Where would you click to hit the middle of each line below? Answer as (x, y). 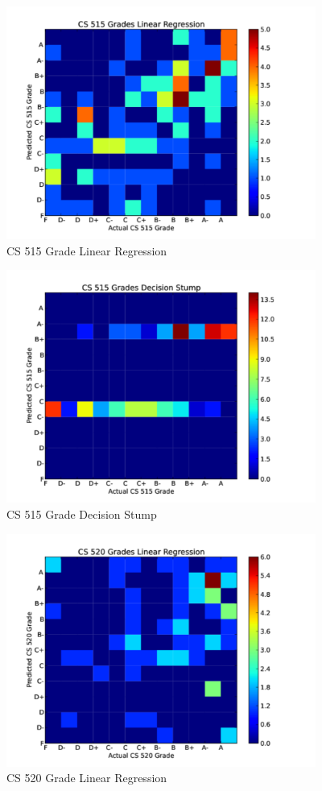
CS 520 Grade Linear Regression (87, 778)
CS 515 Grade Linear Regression (87, 250)
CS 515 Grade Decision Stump (82, 514)
